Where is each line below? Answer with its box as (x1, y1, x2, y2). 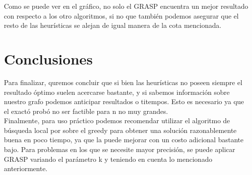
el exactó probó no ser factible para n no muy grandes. (4, 106, 168, 116)
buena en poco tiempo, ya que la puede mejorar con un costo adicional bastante (4, 134, 244, 145)
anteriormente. (4, 163, 47, 174)
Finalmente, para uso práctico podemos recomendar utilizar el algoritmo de (4, 115, 230, 126)
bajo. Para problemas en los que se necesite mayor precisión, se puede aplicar (4, 144, 235, 154)
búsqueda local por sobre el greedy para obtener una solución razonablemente (4, 125, 237, 135)
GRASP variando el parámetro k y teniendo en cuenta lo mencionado (4, 153, 212, 164)
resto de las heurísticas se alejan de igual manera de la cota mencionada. (4, 20, 222, 30)
